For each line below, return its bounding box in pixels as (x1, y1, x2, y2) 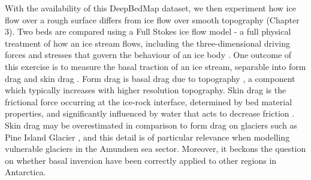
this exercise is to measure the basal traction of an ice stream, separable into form (5, 60, 306, 72)
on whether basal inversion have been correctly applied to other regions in (5, 154, 277, 166)
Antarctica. (5, 166, 46, 178)
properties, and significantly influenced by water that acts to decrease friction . (5, 107, 295, 120)
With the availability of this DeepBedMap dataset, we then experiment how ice (5, 2, 296, 14)
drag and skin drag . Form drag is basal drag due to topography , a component (5, 72, 295, 84)
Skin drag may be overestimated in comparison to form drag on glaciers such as (5, 118, 297, 131)
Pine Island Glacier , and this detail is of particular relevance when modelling (5, 130, 290, 143)
